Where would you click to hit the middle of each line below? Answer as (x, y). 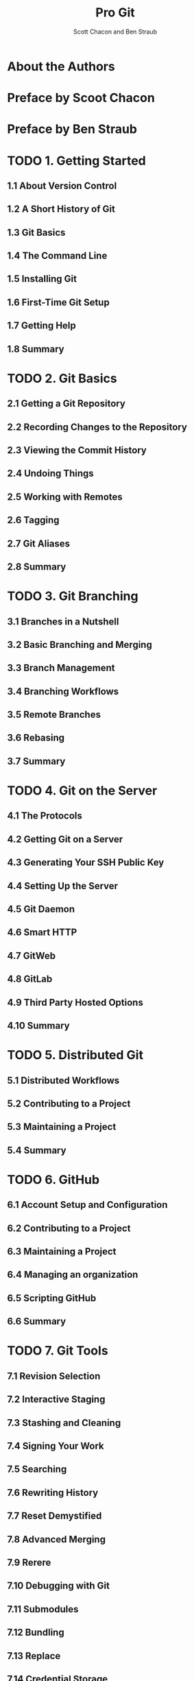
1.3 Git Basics (36, 232)
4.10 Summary (38, 1025)
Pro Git (115, 13)
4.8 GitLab (30, 979)
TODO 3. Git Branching (73, 596)
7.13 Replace (34, 1656)
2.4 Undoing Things (50, 473)
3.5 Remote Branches (54, 715)
